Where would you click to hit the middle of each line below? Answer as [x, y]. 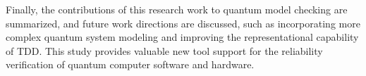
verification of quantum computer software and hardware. [130, 64]
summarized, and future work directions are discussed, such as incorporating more [183, 23]
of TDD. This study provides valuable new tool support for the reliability [164, 50]
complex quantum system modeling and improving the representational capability [182, 37]
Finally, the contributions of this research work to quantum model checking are [177, 9]
